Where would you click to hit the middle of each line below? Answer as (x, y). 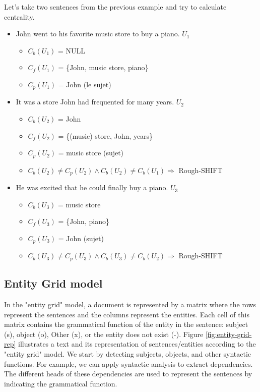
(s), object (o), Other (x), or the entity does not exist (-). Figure (104, 334)
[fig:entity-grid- (229, 334)
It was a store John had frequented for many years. (95, 102)
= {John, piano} (84, 221)
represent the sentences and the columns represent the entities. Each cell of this (127, 314)
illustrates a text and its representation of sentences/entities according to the (137, 344)
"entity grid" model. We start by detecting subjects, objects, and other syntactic (128, 353)
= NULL (72, 50)
